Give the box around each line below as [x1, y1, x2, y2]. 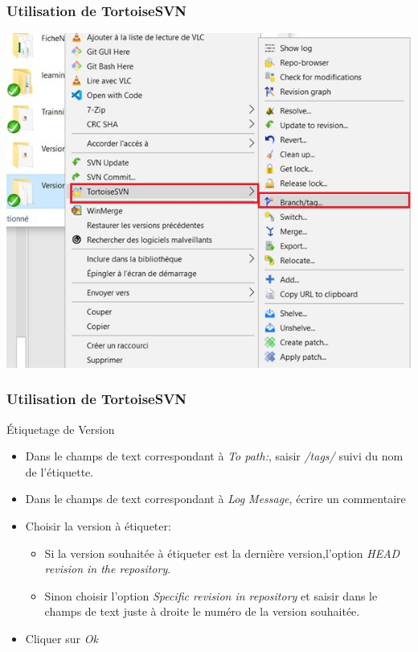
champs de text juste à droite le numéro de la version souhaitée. [44, 603, 360, 620]
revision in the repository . [44, 560, 171, 577]
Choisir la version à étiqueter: [25, 517, 171, 534]
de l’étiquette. [25, 463, 94, 480]
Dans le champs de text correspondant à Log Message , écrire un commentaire [25, 490, 406, 507]
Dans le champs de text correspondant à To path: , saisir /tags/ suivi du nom [25, 448, 404, 464]
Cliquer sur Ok [25, 629, 98, 646]
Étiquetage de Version [6, 420, 115, 437]
